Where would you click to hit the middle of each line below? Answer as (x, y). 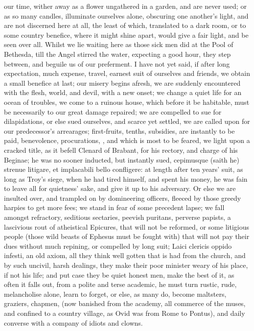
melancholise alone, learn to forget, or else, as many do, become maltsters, (115, 294)
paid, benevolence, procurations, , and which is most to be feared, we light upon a (127, 140)
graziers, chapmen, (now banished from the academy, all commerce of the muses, (125, 303)
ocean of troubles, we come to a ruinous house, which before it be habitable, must (127, 102)
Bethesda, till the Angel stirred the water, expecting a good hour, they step (117, 54)
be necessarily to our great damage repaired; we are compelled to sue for (113, 111)
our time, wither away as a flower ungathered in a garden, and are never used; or (125, 6)
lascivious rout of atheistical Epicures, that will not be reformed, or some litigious (127, 226)
